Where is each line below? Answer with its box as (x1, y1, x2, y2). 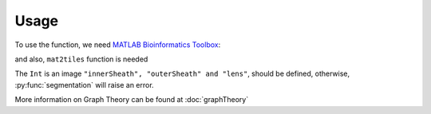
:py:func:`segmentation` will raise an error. (14, 80, 155, 89)
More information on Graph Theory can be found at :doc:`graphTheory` (14, 95, 249, 104)
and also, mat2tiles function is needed (14, 54, 148, 64)
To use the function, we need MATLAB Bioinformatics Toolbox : (14, 40, 221, 49)
